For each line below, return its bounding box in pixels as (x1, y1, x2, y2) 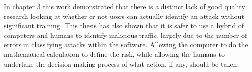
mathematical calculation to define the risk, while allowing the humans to (4, 49, 225, 59)
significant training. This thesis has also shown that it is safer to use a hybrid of (4, 20, 244, 31)
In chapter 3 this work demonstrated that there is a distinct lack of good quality (4, 1, 245, 11)
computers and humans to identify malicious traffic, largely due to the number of (4, 30, 247, 40)
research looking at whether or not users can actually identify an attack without (4, 11, 244, 21)
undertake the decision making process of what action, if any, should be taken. (4, 58, 239, 69)
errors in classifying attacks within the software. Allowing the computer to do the (4, 39, 248, 50)
